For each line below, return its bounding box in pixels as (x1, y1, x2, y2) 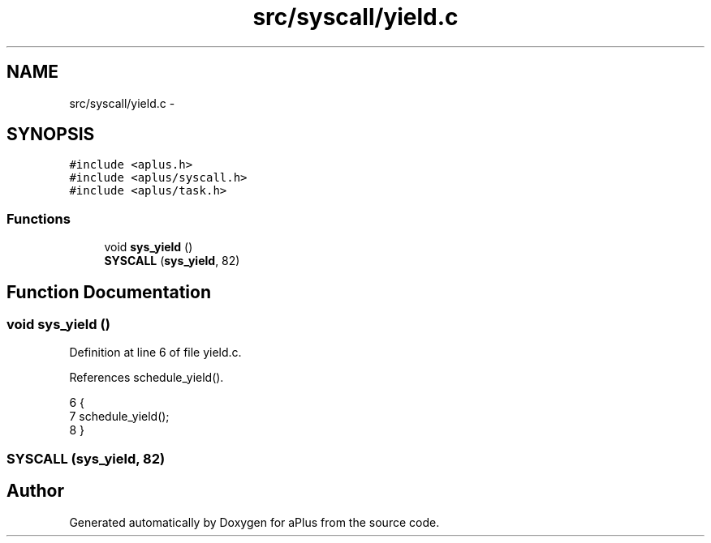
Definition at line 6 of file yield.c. (69, 345, 242, 360)
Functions (6, 210, 71, 227)
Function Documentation (6, 281, 211, 302)
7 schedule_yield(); (69, 409, 170, 424)
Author (6, 481, 64, 502)
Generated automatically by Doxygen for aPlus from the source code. (69, 515, 440, 529)
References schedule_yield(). (69, 370, 224, 385)
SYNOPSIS (6, 124, 95, 145)
